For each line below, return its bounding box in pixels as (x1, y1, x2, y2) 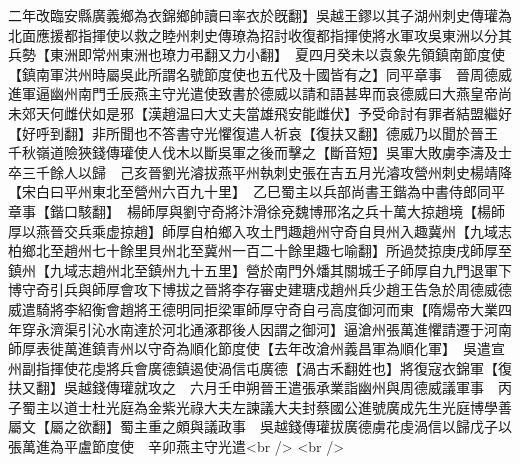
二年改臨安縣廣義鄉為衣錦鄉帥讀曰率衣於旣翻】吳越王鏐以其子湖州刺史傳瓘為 (8, 5, 512, 25)
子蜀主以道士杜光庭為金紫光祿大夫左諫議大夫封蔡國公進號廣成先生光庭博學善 (8, 396, 512, 417)
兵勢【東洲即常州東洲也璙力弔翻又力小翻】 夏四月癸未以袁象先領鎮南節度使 (8, 44, 505, 65)
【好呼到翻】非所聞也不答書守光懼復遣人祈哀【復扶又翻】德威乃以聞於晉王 (8, 122, 498, 143)
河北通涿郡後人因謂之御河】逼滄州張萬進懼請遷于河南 (161, 318, 512, 339)
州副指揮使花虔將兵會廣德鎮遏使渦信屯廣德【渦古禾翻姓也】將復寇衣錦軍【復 (8, 357, 512, 378)
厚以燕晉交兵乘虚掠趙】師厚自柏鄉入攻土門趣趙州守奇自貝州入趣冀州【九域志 (8, 220, 512, 241)
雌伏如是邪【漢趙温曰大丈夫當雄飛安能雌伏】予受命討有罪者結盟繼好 (63, 102, 512, 123)
